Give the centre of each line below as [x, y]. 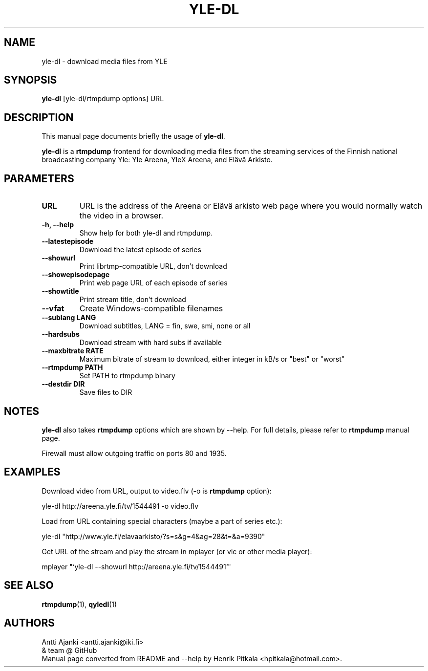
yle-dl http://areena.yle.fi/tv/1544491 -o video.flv [120, 506]
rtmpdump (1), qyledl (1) [79, 604]
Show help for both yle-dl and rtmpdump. [146, 233]
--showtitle [60, 291]
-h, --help [58, 225]
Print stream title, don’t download [133, 300]
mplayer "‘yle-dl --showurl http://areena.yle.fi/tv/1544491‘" [136, 566]
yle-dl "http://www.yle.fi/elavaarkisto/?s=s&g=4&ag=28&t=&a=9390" [153, 536]
